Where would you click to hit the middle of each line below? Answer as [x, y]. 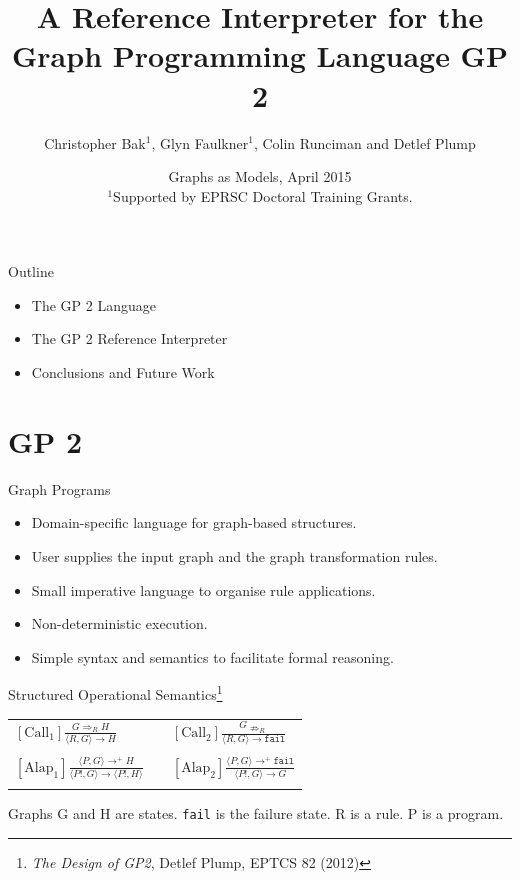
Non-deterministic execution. [119, 623]
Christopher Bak [95, 142]
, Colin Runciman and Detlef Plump [364, 142]
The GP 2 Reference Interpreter [129, 338]
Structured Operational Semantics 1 [115, 692]
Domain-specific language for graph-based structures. [194, 522]
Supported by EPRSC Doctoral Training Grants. [263, 195]
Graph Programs [59, 488]
